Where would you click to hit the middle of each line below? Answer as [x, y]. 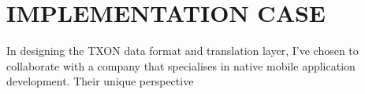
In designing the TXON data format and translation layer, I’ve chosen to [182, 51]
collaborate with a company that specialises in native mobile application [181, 65]
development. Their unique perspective [100, 81]
